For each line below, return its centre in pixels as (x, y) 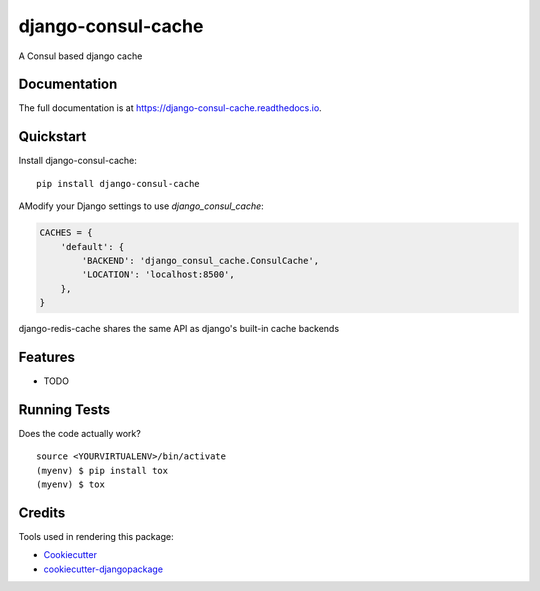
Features (46, 356)
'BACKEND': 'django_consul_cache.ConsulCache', (200, 260)
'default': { (92, 246)
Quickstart (52, 136)
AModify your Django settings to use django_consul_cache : (141, 206)
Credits (42, 512)
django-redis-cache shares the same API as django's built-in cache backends (179, 329)
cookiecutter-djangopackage (103, 569)
